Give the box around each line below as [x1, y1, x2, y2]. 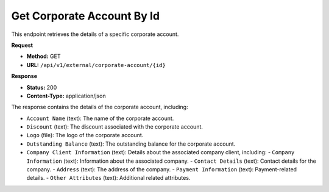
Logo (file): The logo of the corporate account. [26, 132, 144, 139]
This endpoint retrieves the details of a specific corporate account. [11, 30, 179, 38]
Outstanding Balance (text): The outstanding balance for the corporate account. [26, 140, 236, 148]
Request [11, 41, 34, 49]
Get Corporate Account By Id [11, 9, 160, 23]
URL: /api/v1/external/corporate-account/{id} [26, 61, 166, 68]
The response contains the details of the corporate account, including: [11, 104, 188, 111]
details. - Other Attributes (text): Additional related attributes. [26, 174, 191, 182]
